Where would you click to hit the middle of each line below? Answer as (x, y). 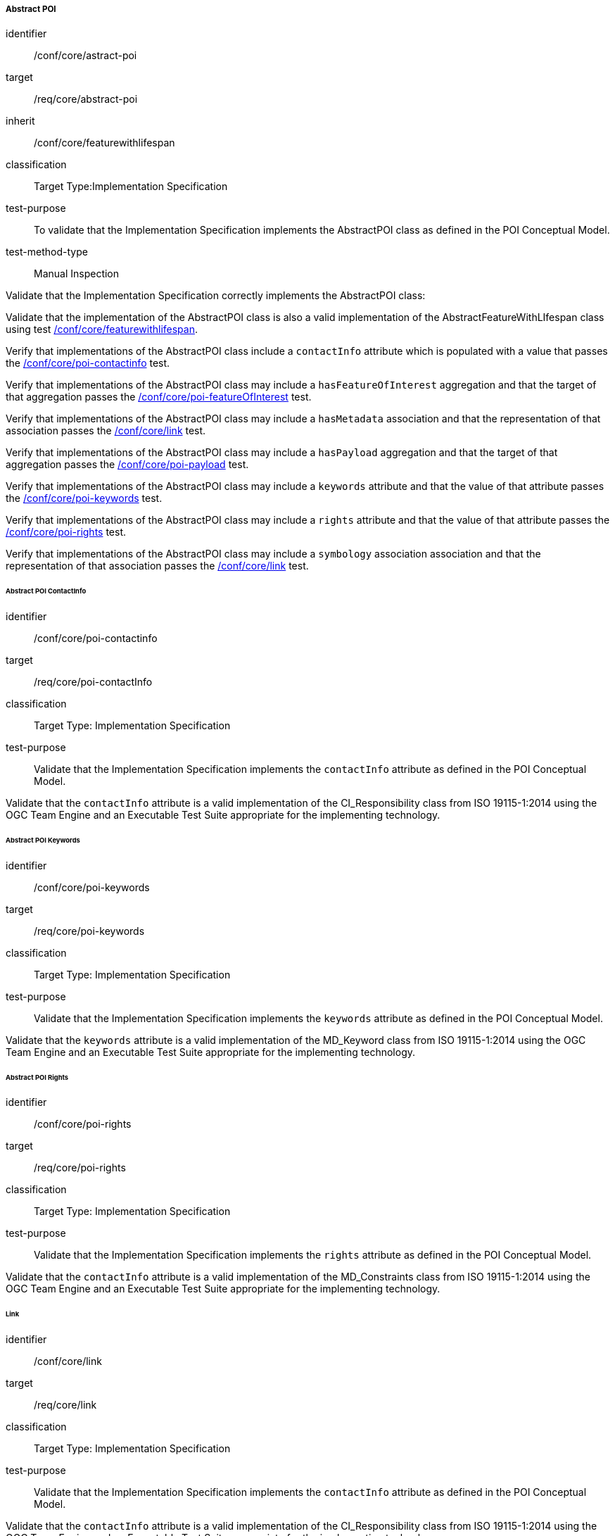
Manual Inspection (77, 274)
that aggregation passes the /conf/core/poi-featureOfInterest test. (159, 397)
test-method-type (47, 252)
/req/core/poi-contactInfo (93, 682)
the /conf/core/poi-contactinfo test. (88, 363)
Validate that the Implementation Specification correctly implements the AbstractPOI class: (216, 296)
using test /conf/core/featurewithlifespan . (102, 329)
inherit (20, 121)
